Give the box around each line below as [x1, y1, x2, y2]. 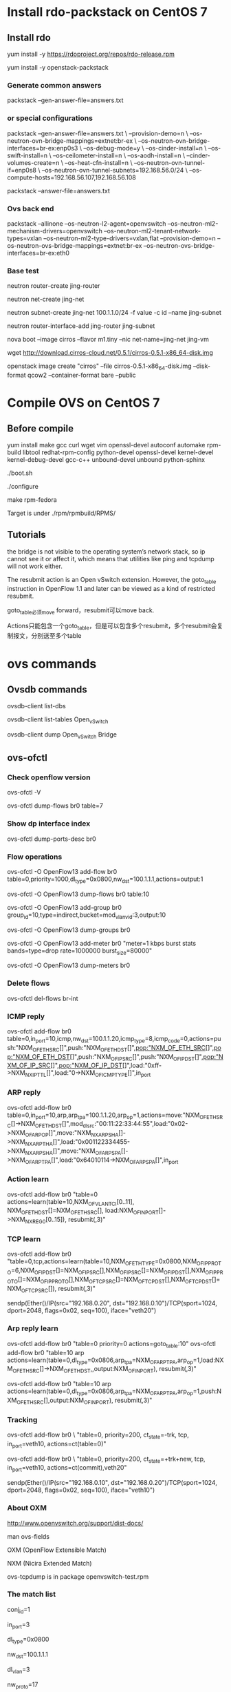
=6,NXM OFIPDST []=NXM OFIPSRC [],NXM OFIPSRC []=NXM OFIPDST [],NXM [10, 1266, 206, 1276]
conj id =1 [7, 1605, 30, 1615]
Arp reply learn [7, 1323, 58, 1333]
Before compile [7, 422, 74, 434]
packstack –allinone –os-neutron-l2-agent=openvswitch [7, 219, 166, 228]
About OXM [7, 1503, 47, 1513]
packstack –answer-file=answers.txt [7, 186, 110, 195]
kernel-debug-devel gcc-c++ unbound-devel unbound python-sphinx [7, 455, 206, 463]
